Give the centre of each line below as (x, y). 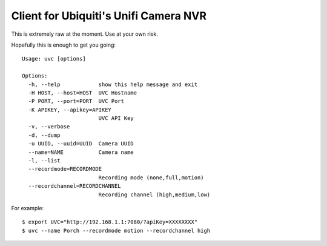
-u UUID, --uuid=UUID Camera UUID (81, 144)
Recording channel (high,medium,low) (154, 194)
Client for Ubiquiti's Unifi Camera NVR (109, 16)
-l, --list (44, 161)
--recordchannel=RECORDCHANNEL (74, 186)
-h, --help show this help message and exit (113, 84)
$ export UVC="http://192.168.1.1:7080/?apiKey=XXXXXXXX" (110, 222)
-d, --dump (44, 135)
